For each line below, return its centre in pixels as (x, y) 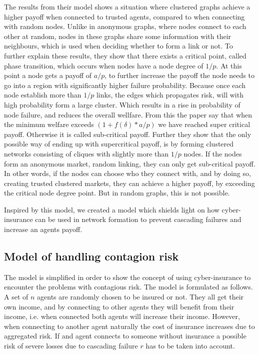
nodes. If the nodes (213, 153)
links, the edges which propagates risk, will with (170, 95)
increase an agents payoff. (43, 229)
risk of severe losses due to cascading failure (71, 346)
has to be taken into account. (190, 346)
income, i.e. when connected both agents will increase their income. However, (122, 316)
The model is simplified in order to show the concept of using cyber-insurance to (127, 277)
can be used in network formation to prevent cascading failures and (138, 219)
